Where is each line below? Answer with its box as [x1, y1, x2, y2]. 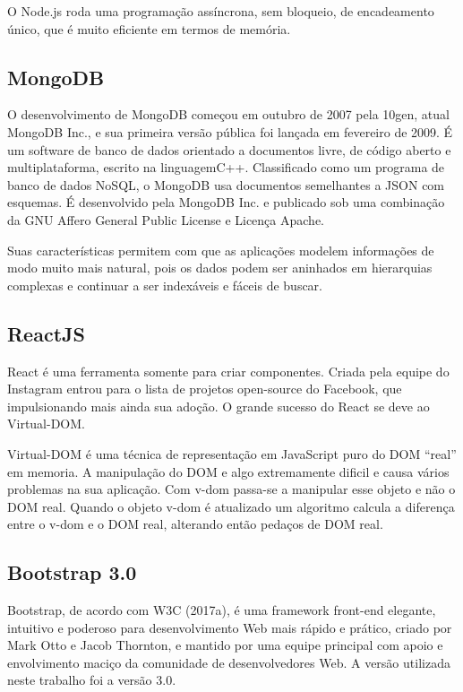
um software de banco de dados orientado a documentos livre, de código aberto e [7, 140, 451, 159]
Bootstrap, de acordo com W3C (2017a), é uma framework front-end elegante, [7, 601, 436, 619]
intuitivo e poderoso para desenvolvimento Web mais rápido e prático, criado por [7, 618, 452, 636]
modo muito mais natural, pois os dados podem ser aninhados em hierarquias [7, 258, 433, 277]
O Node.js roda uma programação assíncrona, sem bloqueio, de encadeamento [7, 2, 434, 20]
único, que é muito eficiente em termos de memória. [7, 19, 291, 38]
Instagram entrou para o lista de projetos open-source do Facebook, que [7, 379, 402, 398]
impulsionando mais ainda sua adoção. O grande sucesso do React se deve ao [7, 396, 430, 415]
